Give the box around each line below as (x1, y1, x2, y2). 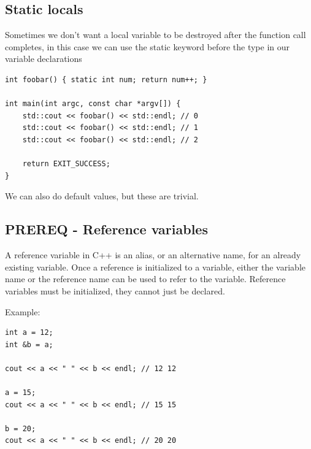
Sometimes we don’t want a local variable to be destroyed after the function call (5, 28, 306, 41)
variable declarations (5, 52, 82, 65)
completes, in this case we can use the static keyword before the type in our (5, 40, 290, 53)
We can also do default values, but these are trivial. (5, 190, 199, 202)
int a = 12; (5, 328, 53, 337)
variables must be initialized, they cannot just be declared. (5, 284, 225, 297)
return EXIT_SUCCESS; (22, 159, 110, 169)
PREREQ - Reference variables (5, 220, 208, 239)
